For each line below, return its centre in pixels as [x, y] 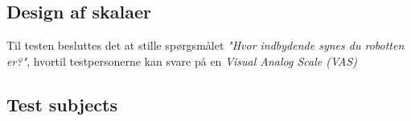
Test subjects [62, 104]
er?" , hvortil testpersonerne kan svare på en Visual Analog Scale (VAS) [182, 60]
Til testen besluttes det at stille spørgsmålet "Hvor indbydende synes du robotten [205, 45]
